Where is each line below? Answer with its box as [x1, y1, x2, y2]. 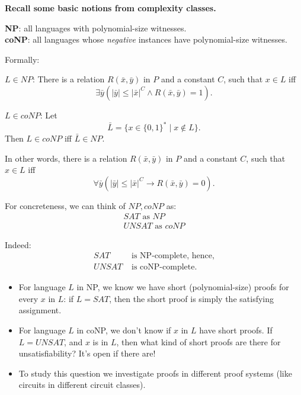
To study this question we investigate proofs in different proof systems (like [18, 367, 292, 379]
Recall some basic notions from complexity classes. [5, 2, 216, 14]
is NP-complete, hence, [132, 252, 214, 261]
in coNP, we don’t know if [76, 323, 171, 336]
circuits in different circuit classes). [18, 378, 146, 391]
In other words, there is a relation [5, 152, 127, 164]
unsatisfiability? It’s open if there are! [18, 347, 156, 359]
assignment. [18, 304, 62, 316]
